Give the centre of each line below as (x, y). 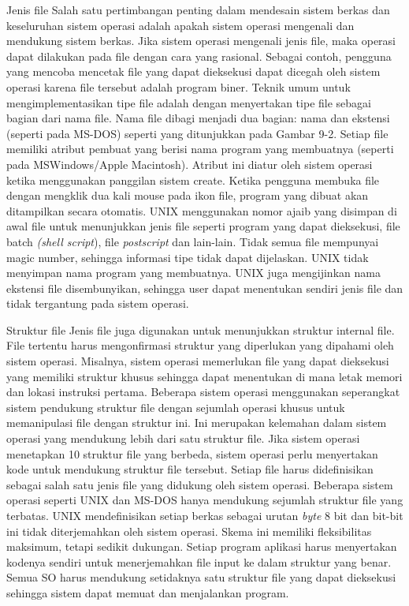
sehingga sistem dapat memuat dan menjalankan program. (148, 592)
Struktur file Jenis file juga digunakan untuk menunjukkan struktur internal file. (201, 329)
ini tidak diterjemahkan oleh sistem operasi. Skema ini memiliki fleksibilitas (189, 531)
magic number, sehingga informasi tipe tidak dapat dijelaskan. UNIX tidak (188, 257)
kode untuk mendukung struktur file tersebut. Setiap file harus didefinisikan (190, 469)
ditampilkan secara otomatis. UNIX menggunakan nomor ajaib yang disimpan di (202, 210)
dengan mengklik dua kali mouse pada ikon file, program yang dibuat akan (188, 195)
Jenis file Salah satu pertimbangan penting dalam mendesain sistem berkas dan (198, 9)
